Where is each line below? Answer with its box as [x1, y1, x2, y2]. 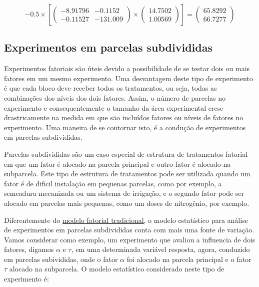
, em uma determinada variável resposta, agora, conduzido [71, 244, 250, 254]
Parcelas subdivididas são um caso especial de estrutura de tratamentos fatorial [4, 148, 248, 159]
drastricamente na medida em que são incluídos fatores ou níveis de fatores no [4, 112, 243, 123]
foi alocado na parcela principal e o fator [126, 253, 251, 264]
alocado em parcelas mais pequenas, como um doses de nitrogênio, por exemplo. [4, 197, 249, 208]
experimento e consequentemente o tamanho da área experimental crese [4, 102, 223, 113]
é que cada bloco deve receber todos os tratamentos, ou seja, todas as [4, 83, 217, 93]
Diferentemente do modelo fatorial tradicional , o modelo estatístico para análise [4, 214, 248, 225]
